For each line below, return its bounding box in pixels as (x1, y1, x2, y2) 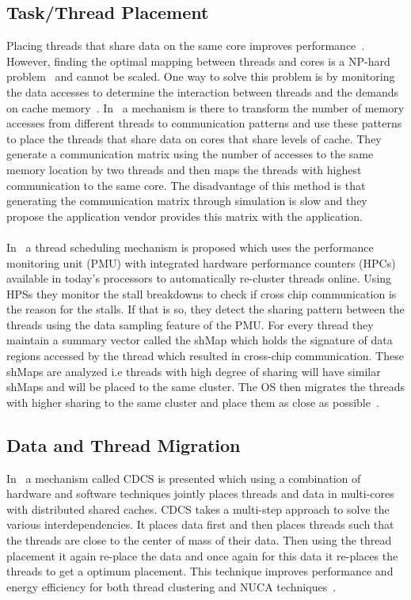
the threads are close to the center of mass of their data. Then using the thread (6, 532, 392, 549)
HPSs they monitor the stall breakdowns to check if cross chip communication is (6, 285, 397, 302)
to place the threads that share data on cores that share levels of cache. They (6, 130, 382, 146)
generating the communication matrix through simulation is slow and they (6, 192, 367, 209)
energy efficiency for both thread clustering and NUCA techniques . (6, 578, 337, 594)
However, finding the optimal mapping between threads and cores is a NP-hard (6, 52, 390, 69)
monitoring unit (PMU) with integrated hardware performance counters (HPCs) (6, 254, 396, 271)
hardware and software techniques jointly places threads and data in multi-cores (6, 485, 394, 502)
